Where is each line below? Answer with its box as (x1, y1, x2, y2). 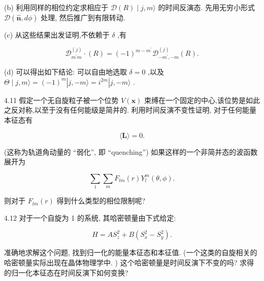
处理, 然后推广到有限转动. (41, 12, 125, 22)
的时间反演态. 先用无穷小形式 (158, 2, 255, 12)
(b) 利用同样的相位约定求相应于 (4, 2, 109, 12)
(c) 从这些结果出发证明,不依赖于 (4, 29, 110, 40)
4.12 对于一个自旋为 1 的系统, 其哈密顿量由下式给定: (4, 212, 176, 223)
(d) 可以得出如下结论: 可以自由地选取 (4, 66, 127, 77)
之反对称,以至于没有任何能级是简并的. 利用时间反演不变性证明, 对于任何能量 (4, 104, 256, 115)
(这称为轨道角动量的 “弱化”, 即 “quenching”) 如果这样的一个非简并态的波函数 (4, 146, 258, 157)
